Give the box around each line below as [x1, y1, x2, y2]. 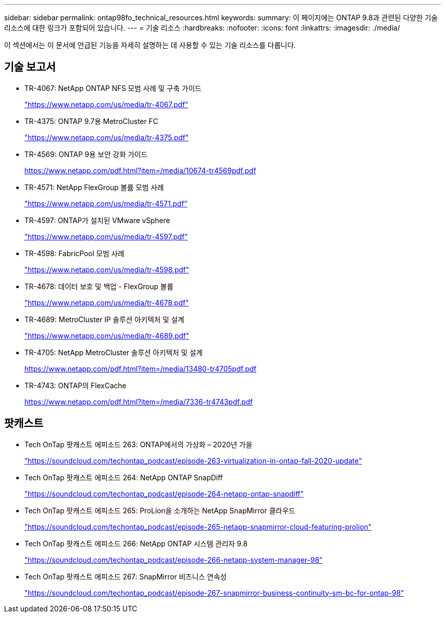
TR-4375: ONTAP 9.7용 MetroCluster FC [24, 116, 158, 126]
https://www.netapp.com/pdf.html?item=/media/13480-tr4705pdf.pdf [24, 364, 257, 373]
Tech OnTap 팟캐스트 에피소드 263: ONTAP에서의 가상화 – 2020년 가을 [24, 440, 252, 449]
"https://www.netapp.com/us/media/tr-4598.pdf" [24, 265, 189, 274]
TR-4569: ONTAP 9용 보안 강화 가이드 [24, 149, 148, 159]
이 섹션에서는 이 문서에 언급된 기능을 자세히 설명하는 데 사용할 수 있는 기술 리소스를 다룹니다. [4, 41, 296, 49]
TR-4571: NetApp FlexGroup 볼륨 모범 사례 [24, 182, 164, 192]
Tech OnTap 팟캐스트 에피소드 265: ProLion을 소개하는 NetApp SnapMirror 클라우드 [24, 506, 296, 515]
